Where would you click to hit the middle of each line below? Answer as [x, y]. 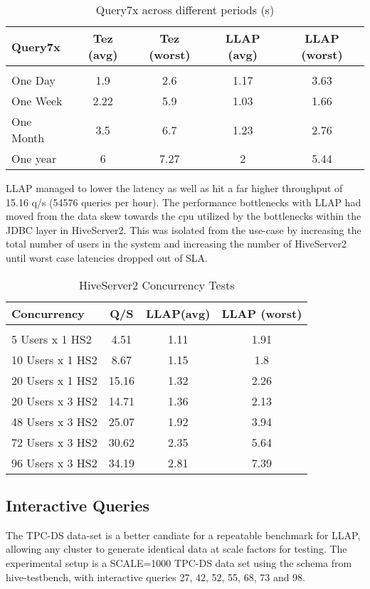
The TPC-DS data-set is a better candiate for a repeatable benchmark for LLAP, [183, 535]
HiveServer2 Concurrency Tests [157, 285]
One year [34, 158]
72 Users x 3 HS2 [54, 442]
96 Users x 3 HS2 [54, 462]
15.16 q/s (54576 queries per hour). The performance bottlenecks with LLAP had [184, 202]
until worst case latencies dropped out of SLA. [107, 257]
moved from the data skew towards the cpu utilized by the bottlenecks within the [184, 216]
